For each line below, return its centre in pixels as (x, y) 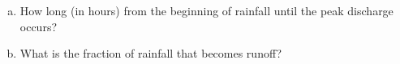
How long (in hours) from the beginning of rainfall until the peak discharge (206, 10)
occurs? (39, 26)
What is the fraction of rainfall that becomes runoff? (151, 53)
